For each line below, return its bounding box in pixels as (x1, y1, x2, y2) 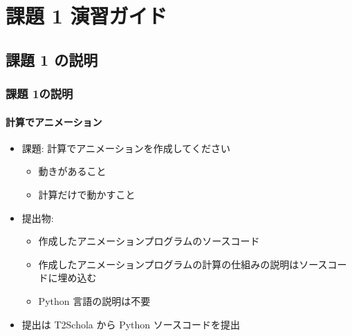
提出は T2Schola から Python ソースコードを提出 (21, 317, 241, 331)
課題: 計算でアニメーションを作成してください (21, 140, 230, 155)
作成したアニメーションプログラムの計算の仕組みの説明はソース (38, 256, 328, 271)
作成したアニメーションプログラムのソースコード (38, 234, 260, 248)
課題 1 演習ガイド (6, 1, 167, 30)
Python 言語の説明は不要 (38, 293, 151, 308)
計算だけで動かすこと (38, 187, 136, 201)
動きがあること (38, 164, 106, 178)
